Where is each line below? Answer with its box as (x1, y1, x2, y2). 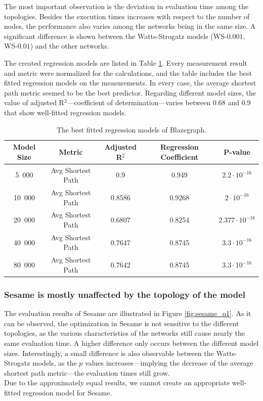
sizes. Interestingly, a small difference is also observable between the (4, 347, 214, 358)
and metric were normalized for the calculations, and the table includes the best (4, 67, 252, 78)
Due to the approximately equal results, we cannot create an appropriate (4, 377, 230, 388)
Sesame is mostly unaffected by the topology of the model (4, 288, 246, 300)
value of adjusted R (4, 97, 64, 108)
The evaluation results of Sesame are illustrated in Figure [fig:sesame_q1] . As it (4, 308, 251, 319)
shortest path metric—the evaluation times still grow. (4, 367, 170, 378)
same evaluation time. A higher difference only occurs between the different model (4, 338, 259, 348)
